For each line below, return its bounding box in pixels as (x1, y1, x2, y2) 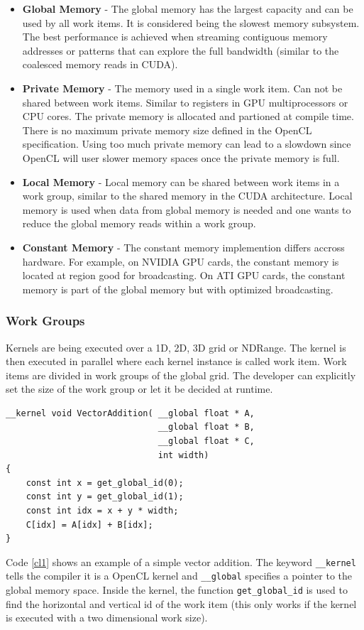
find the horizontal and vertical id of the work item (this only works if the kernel (6, 596, 357, 611)
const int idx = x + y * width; (26, 506, 179, 516)
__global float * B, (158, 422, 255, 433)
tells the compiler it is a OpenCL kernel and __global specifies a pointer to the (6, 568, 352, 583)
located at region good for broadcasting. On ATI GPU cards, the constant (22, 268, 346, 283)
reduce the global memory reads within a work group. (22, 216, 256, 231)
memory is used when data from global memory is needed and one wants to (22, 202, 351, 217)
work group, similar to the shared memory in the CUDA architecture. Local (22, 188, 353, 203)
